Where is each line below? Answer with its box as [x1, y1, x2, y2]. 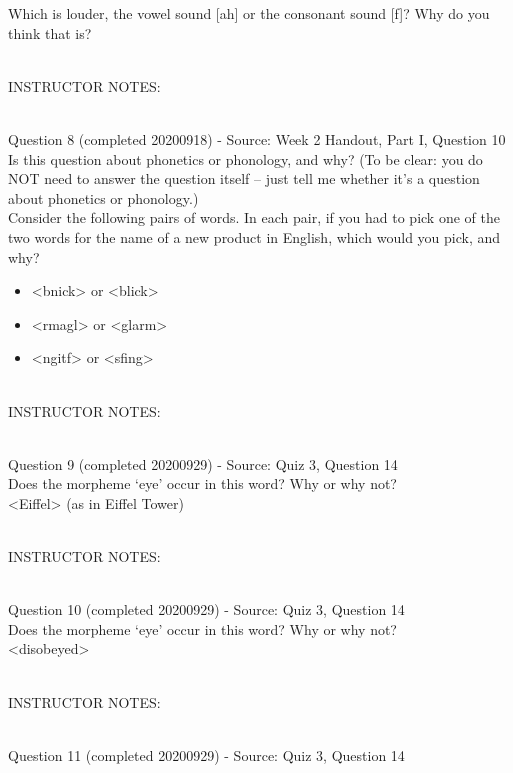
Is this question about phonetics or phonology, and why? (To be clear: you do [8, 148, 483, 169]
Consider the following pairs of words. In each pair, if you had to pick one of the [8, 207, 500, 228]
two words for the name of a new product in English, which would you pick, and [8, 226, 501, 247]
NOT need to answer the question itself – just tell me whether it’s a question [8, 168, 480, 189]
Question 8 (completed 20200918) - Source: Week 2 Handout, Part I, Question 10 [8, 128, 506, 149]
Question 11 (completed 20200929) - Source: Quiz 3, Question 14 [8, 744, 405, 765]
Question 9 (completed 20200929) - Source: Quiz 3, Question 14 [8, 453, 398, 474]
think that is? [8, 22, 92, 43]
